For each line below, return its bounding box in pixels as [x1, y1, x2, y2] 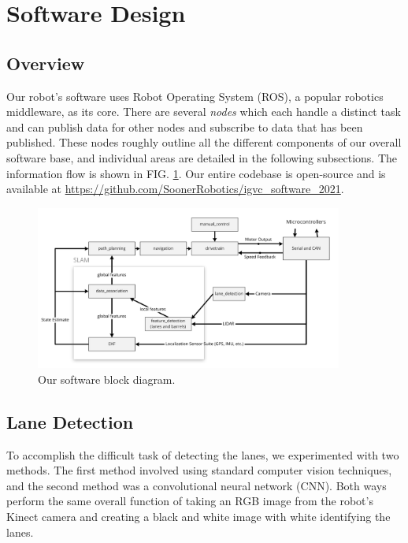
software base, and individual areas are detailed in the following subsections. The [6, 149, 398, 166]
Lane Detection [6, 409, 134, 433]
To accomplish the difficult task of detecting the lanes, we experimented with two [6, 446, 399, 463]
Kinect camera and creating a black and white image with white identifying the [6, 508, 391, 524]
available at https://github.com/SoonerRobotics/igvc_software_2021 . [6, 180, 344, 197]
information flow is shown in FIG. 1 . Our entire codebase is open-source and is [6, 165, 386, 181]
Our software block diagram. [38, 370, 176, 387]
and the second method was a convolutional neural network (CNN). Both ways [6, 477, 387, 493]
